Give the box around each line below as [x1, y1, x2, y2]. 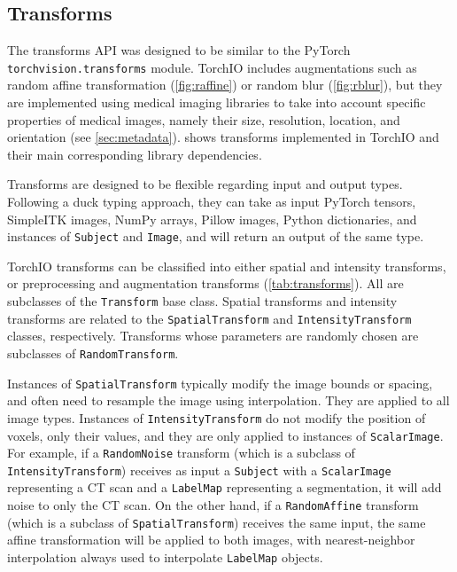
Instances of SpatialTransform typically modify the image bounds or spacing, [7, 373, 433, 392]
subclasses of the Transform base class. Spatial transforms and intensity [7, 292, 398, 310]
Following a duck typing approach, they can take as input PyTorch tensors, [7, 192, 416, 211]
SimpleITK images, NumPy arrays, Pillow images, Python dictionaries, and [7, 209, 417, 228]
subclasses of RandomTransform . [7, 343, 179, 362]
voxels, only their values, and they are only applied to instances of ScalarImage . [7, 426, 444, 444]
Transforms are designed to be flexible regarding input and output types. [7, 175, 403, 193]
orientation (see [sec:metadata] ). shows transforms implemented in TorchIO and [7, 128, 439, 146]
